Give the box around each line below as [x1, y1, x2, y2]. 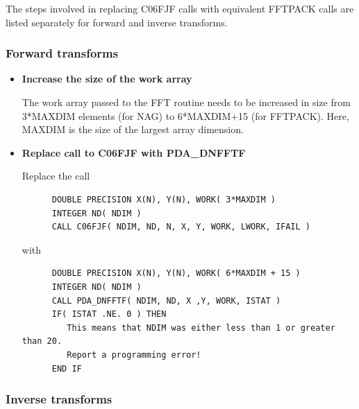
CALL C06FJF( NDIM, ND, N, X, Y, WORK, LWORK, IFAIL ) [51, 222, 311, 232]
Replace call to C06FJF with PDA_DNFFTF [22, 145, 246, 159]
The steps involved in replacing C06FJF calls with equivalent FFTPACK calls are [6, 1, 354, 15]
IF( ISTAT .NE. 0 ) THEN [51, 309, 167, 320]
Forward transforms [6, 44, 119, 62]
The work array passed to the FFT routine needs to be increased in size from [22, 95, 351, 109]
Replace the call [22, 168, 90, 183]
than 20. [22, 336, 62, 347]
